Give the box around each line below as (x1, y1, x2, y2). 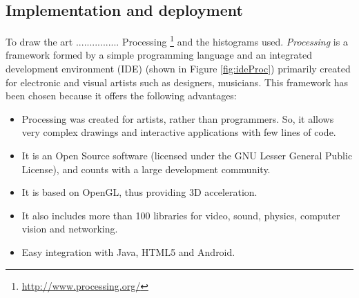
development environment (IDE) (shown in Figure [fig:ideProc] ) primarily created (6, 61, 351, 76)
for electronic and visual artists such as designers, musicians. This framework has (6, 74, 349, 89)
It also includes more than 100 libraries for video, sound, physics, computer (21, 208, 340, 222)
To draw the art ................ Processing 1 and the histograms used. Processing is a (6, 32, 348, 48)
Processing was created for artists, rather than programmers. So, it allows (21, 111, 334, 126)
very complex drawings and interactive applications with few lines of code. (21, 125, 336, 139)
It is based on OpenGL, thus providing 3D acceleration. (21, 185, 258, 199)
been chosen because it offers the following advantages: (6, 88, 237, 103)
